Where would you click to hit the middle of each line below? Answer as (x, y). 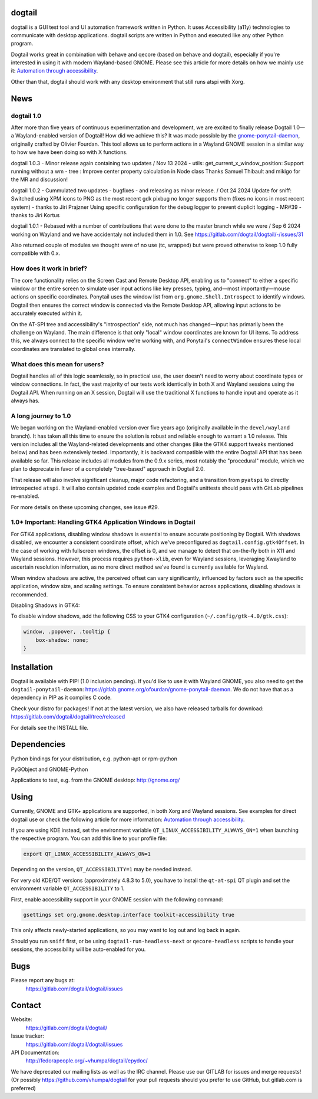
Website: (21, 1019)
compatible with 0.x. (36, 253)
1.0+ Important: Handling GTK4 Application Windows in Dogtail (103, 522)
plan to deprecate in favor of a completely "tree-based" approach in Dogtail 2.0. (108, 469)
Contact (26, 1005)
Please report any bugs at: (43, 980)
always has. (25, 401)
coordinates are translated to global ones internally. (73, 349)
